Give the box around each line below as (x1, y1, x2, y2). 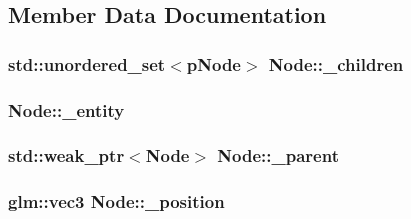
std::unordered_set (8, 51, 166, 76)
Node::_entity (8, 97, 125, 122)
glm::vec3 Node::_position (8, 189, 225, 214)
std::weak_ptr (8, 143, 125, 168)
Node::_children (268, 51, 404, 76)
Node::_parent (217, 143, 339, 168)
